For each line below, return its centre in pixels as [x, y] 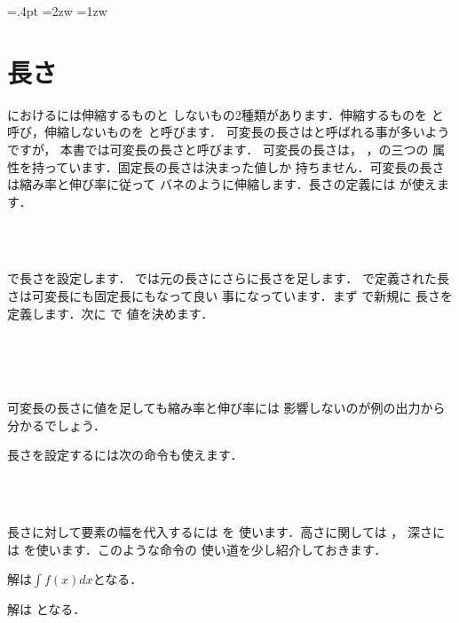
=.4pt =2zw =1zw [57, 11]
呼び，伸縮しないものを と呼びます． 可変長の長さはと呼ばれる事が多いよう [229, 132]
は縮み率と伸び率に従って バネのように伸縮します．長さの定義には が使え [222, 184]
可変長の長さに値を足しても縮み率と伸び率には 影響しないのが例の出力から [226, 408]
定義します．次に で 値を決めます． [111, 313]
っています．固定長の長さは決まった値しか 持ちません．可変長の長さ [244, 166]
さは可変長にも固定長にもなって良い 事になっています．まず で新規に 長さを [230, 296]
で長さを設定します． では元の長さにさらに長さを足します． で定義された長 [228, 278]
